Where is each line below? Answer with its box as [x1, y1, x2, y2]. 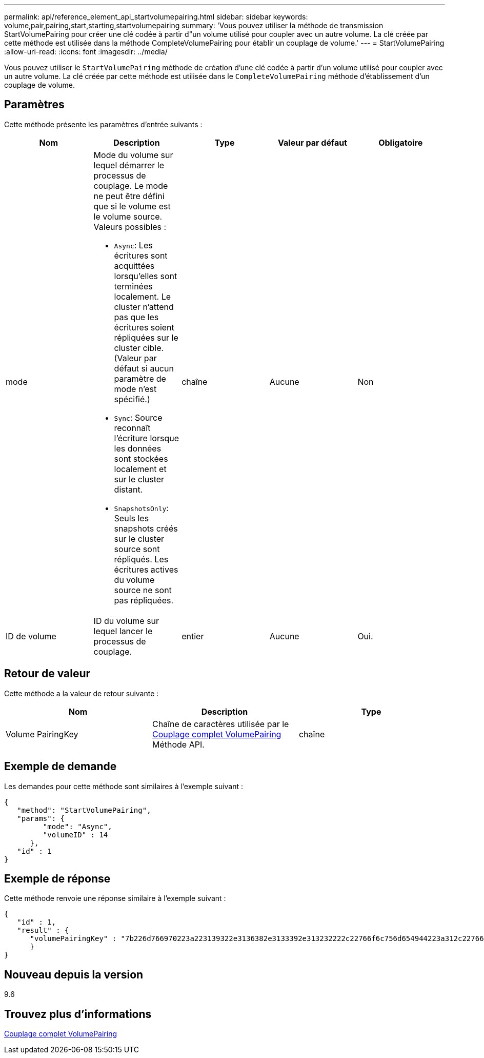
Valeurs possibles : [93, 221, 167, 232]
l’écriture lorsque [114, 433, 179, 443]
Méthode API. [152, 739, 205, 750]
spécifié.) [114, 394, 150, 404]
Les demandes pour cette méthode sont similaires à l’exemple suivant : [4, 781, 244, 791]
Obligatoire [378, 137, 423, 148]
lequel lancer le [93, 625, 153, 636]
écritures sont [114, 250, 168, 261]
